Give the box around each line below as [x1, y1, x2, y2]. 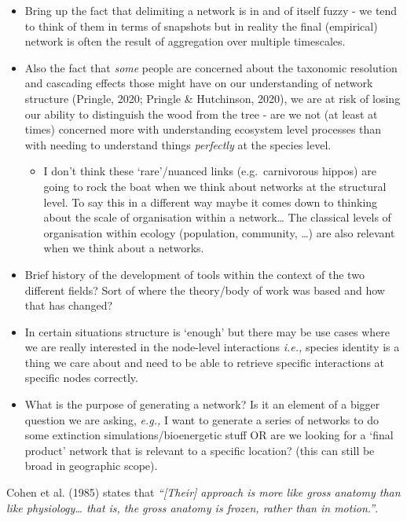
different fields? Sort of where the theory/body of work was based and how [24, 281, 385, 298]
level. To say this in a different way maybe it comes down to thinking [43, 193, 378, 210]
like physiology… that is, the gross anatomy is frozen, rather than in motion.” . [6, 499, 379, 515]
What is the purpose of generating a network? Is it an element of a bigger [24, 396, 380, 413]
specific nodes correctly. [24, 369, 138, 386]
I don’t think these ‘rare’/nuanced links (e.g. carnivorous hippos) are [43, 163, 376, 179]
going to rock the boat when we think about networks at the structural [43, 178, 387, 194]
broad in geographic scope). [24, 457, 158, 474]
